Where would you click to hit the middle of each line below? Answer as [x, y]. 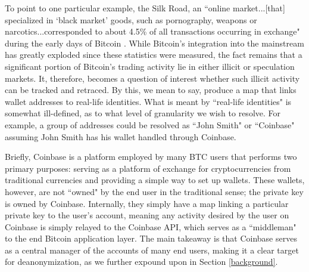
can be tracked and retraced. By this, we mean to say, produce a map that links [151, 90]
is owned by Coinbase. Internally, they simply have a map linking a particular [147, 203]
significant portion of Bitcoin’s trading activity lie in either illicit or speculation [150, 66]
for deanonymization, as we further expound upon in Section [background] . [141, 262]
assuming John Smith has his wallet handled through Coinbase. [121, 136]
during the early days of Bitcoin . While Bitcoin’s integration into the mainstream [154, 43]
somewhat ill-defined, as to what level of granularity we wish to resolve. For [143, 113]
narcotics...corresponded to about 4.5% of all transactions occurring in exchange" [152, 31]
